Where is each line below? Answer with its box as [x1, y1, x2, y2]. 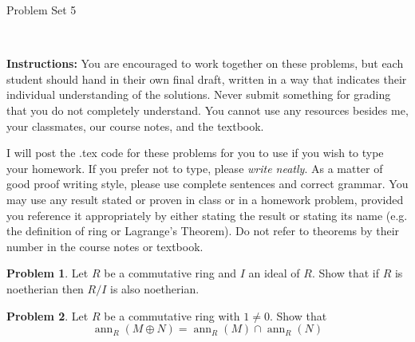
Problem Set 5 [6, 2, 77, 18]
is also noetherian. [110, 280, 200, 297]
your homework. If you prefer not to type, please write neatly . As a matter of [6, 159, 383, 176]
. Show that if [311, 265, 379, 281]
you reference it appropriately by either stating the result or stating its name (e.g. [6, 206, 408, 223]
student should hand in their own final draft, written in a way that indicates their [6, 70, 407, 87]
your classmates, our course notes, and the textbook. [6, 117, 264, 134]
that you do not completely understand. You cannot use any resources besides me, [6, 101, 409, 118]
